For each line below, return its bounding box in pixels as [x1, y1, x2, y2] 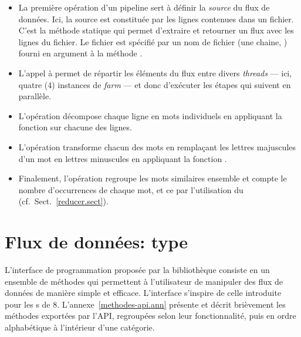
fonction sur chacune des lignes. [18, 121, 132, 133]
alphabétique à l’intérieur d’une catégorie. [5, 321, 155, 333]
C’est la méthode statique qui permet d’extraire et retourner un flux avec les [18, 24, 294, 36]
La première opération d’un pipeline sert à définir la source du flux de [18, 1, 270, 13]
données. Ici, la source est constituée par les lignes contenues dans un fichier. [18, 12, 294, 25]
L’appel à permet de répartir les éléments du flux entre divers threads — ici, [18, 66, 292, 79]
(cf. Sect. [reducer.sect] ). [18, 195, 109, 207]
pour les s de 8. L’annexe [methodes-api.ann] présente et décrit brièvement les [5, 298, 286, 310]
